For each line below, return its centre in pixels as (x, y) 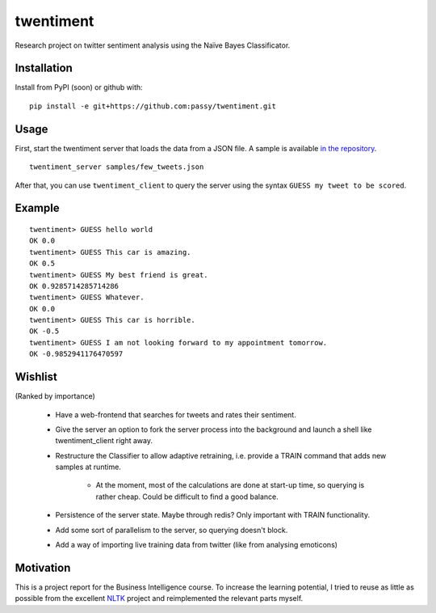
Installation (44, 68)
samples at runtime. (88, 467)
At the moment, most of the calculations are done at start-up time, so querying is (230, 485)
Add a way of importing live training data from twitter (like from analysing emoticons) (197, 545)
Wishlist (36, 377)
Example (37, 208)
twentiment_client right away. (104, 441)
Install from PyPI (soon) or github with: (79, 87)
